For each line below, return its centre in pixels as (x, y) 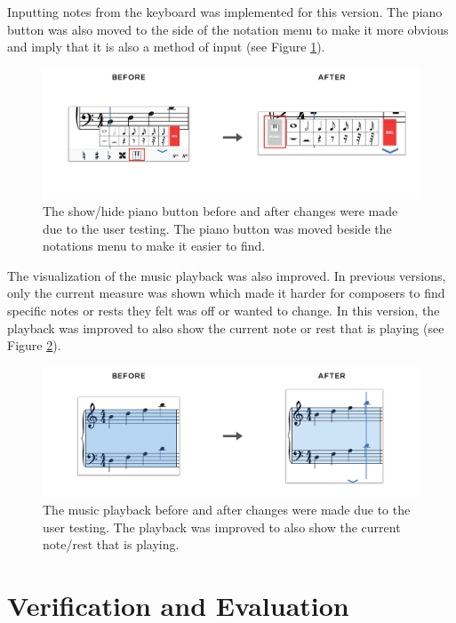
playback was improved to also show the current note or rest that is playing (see (226, 327)
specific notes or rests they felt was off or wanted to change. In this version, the (224, 311)
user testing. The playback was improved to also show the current (222, 527)
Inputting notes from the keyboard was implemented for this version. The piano (225, 12)
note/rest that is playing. (111, 544)
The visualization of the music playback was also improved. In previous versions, (227, 275)
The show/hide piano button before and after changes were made (220, 211)
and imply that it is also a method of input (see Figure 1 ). (166, 47)
